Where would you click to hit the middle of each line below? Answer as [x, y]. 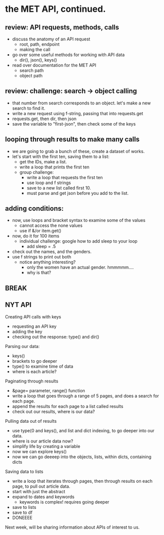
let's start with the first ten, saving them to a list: [61, 157]
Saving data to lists [24, 472]
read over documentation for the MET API [54, 65]
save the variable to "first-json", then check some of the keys [74, 124]
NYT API [18, 305]
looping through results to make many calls [72, 140]
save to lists [24, 507]
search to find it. [29, 108]
